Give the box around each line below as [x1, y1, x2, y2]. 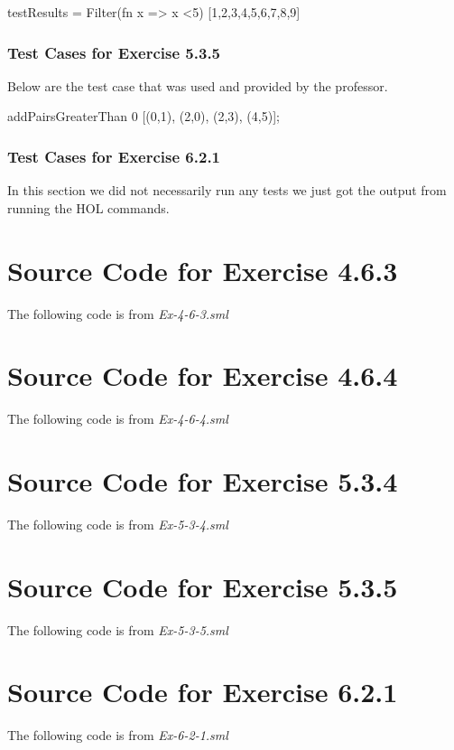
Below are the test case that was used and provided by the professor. [7, 76, 388, 95]
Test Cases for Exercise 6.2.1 [7, 145, 221, 167]
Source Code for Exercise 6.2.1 [7, 673, 398, 710]
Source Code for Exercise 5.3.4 [7, 463, 398, 500]
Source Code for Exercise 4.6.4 [7, 357, 398, 394]
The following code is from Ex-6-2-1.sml [7, 726, 228, 745]
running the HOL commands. [7, 198, 170, 217]
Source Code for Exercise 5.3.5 [7, 567, 398, 605]
